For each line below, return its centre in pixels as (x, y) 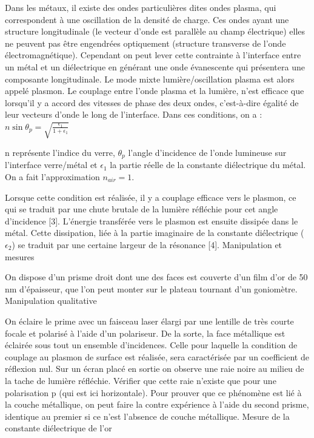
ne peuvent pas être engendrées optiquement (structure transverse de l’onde (145, 43)
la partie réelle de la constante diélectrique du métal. (208, 165)
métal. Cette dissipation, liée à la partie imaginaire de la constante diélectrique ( (155, 233)
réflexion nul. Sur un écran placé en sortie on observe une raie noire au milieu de (155, 369)
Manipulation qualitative (51, 301)
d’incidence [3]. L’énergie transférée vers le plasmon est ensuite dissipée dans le (152, 221)
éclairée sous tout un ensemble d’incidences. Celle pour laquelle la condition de (151, 345)
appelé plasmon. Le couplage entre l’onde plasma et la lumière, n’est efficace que (155, 91)
